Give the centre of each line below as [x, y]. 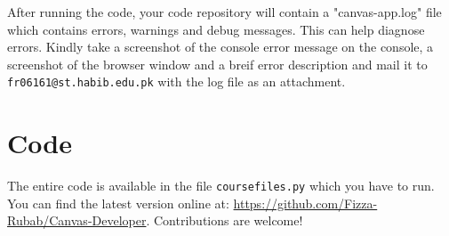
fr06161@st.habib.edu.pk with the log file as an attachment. [176, 81]
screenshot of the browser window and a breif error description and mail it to [217, 64]
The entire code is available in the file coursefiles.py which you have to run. [221, 186]
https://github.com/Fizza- [305, 203]
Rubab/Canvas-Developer [77, 220]
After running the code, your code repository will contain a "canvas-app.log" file [224, 12]
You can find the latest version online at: [118, 203]
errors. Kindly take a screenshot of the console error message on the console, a [220, 47]
